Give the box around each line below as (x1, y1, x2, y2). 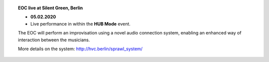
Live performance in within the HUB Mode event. (30, 21, 131, 27)
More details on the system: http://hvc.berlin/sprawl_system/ (18, 46, 143, 52)
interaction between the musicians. (18, 37, 90, 43)
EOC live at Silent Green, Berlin (18, 5, 83, 11)
